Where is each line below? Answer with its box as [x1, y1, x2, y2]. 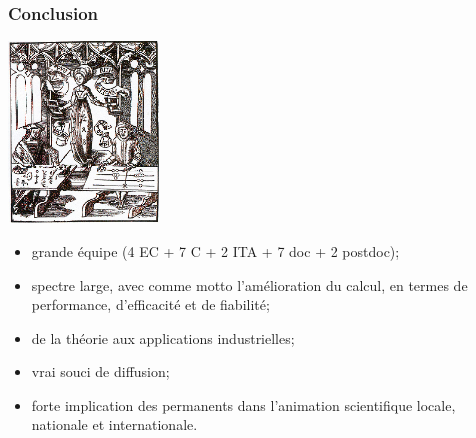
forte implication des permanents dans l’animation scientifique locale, [31, 394, 456, 415]
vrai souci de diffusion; [31, 361, 170, 382]
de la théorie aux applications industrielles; [31, 327, 295, 348]
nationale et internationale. [31, 414, 198, 435]
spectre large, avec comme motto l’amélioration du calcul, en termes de [31, 274, 468, 295]
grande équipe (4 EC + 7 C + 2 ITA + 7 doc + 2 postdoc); [31, 240, 400, 261]
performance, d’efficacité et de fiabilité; [31, 294, 270, 315]
